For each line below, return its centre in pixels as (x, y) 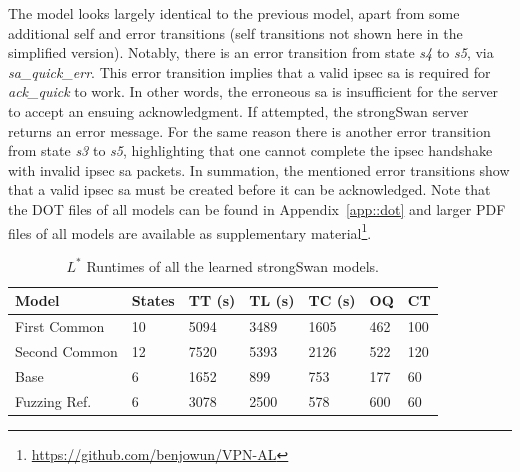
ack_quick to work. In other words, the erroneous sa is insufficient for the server (253, 91)
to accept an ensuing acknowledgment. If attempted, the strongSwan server (238, 110)
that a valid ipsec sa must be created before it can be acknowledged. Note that (249, 189)
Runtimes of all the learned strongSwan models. (233, 265)
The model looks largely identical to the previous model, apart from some (234, 13)
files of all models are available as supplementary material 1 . (190, 231)
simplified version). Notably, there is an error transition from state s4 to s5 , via (251, 52)
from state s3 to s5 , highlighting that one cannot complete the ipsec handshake (250, 150)
